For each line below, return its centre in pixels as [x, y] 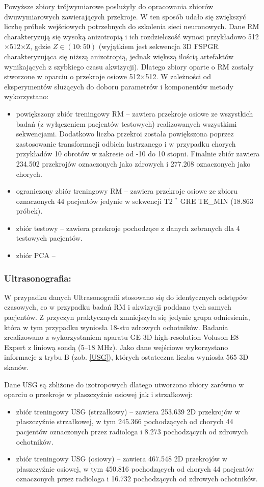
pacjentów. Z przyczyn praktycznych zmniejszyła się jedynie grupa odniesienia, [127, 317]
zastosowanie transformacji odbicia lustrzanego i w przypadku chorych [126, 143]
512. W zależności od [178, 76]
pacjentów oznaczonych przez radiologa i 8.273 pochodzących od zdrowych [132, 431]
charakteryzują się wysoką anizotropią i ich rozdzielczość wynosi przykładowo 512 [131, 36]
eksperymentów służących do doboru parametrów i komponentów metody [119, 86]
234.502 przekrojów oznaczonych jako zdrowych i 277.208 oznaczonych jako [133, 163]
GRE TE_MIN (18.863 [217, 201]
